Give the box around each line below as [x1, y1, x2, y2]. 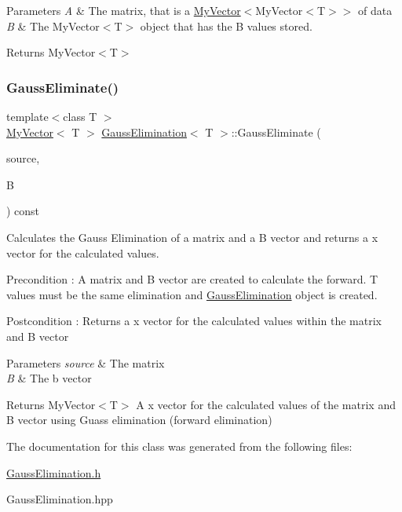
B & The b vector [6, 370, 92, 386]
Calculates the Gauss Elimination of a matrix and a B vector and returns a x [6, 229, 378, 245]
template [6, 108, 49, 124]
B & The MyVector [6, 17, 100, 34]
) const [6, 203, 40, 219]
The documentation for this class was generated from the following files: [6, 437, 353, 454]
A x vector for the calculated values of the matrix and [136, 396, 396, 412]
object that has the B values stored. [140, 17, 312, 34]
